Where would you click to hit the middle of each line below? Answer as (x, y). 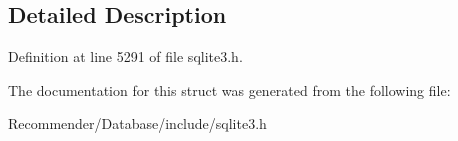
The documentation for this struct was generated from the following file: (229, 89)
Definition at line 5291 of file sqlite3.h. (125, 56)
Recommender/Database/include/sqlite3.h (137, 123)
